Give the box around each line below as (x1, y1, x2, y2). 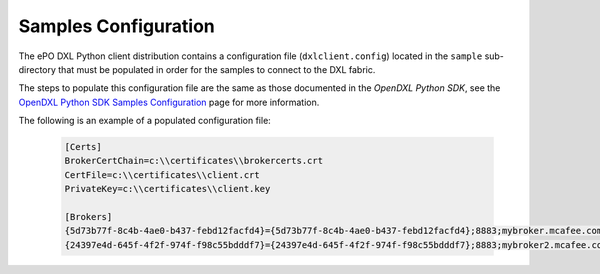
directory (18, 63, 57, 75)
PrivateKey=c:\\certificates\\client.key (64, 183, 271, 195)
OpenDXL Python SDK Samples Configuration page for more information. (18, 96, 320, 108)
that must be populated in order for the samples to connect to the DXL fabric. (58, 63, 376, 75)
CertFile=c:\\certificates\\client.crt (64, 169, 260, 180)
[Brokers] (64, 211, 113, 223)
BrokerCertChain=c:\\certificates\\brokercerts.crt (64, 155, 324, 167)
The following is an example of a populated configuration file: (18, 115, 272, 127)
